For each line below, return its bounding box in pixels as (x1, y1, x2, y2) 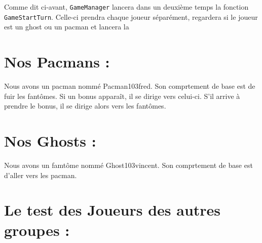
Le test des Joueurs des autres (4, 199, 221, 220)
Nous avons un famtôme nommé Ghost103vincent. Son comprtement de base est (4, 159, 253, 170)
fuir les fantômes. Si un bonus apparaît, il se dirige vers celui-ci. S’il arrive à (4, 90, 240, 101)
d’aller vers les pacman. (4, 169, 77, 180)
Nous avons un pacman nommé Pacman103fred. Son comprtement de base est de (4, 81, 255, 91)
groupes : (4, 219, 70, 240)
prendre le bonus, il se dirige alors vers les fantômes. (4, 100, 166, 111)
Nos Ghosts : (4, 130, 96, 151)
